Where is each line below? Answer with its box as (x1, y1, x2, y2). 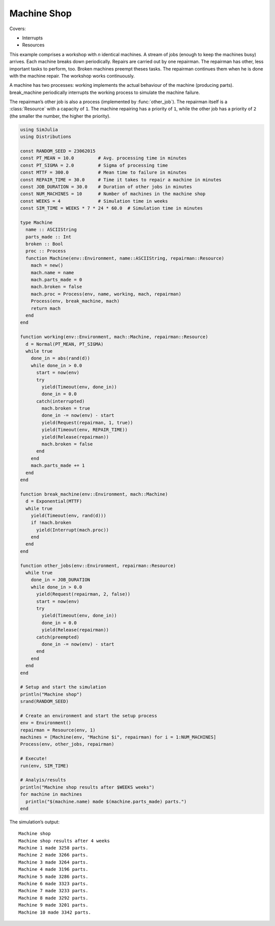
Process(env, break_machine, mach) (31, 298, 120, 304)
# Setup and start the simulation (20, 684, 106, 690)
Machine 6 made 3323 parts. (18, 881, 89, 887)
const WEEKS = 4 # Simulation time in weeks (20, 198, 168, 204)
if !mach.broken (31, 520, 71, 526)
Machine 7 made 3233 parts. (18, 888, 89, 894)
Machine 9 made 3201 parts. (18, 902, 89, 908)
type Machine (20, 220, 53, 225)
